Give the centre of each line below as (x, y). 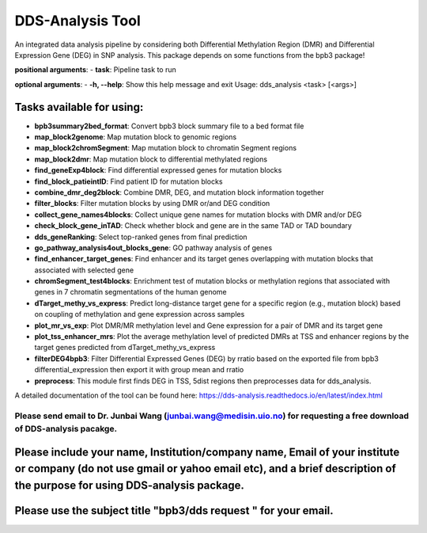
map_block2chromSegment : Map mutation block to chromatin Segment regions (165, 148)
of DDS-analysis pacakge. (66, 428)
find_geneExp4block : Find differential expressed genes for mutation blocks (158, 170)
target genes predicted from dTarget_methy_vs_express (125, 348)
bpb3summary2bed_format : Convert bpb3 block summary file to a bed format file (169, 126)
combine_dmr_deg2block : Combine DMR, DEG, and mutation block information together (179, 192)
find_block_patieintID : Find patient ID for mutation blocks (128, 181)
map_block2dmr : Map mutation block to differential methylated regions (151, 159)
